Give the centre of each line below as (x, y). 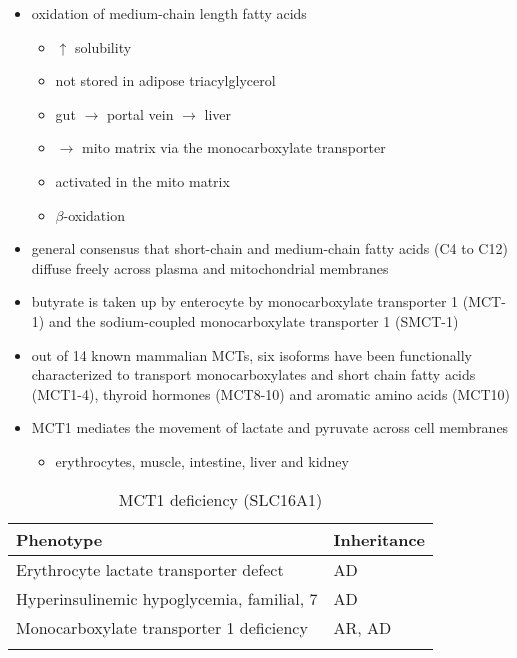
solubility (103, 46)
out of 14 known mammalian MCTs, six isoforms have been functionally (251, 354)
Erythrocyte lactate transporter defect (150, 569)
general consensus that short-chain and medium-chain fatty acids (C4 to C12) (269, 248)
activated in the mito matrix (142, 180)
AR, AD (362, 627)
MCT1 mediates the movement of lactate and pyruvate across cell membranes (270, 427)
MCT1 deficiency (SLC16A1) (220, 499)
